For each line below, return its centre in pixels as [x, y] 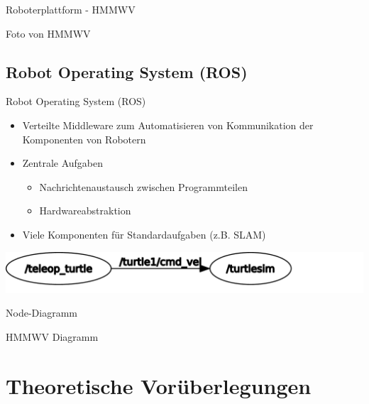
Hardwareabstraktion [85, 211]
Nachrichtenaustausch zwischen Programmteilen [143, 186]
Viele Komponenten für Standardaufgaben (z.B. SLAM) [144, 234]
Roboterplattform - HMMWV [71, 9]
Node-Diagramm [42, 313]
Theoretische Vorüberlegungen [159, 385]
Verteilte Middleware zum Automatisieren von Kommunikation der [168, 125]
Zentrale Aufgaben [63, 163]
